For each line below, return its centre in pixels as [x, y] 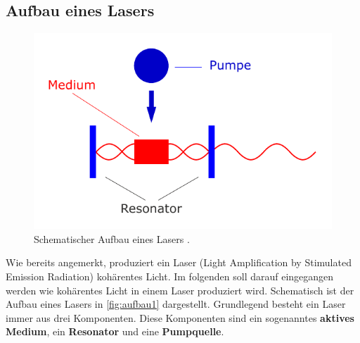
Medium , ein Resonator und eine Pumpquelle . [115, 331]
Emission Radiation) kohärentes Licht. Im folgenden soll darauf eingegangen [170, 276]
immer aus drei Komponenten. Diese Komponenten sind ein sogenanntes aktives [180, 317]
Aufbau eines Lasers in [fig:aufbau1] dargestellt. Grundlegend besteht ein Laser [176, 304]
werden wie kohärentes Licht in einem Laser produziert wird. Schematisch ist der [180, 290]
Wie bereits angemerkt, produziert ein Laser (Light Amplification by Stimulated [179, 262]
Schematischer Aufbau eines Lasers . [112, 238]
